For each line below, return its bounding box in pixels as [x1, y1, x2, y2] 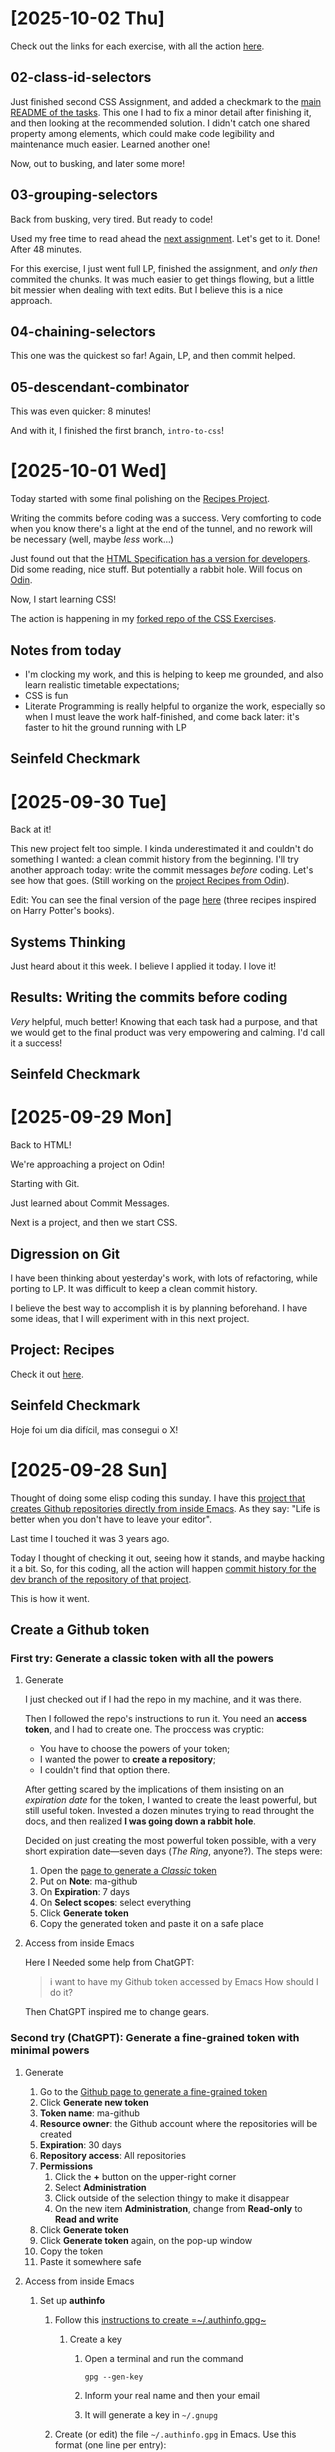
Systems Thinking [10, 933, 127, 951]
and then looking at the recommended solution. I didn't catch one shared [10, 117, 311, 129]
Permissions [39, 2160, 93, 2172]
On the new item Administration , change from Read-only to [54, 2202, 303, 2214]
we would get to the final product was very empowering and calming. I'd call [10, 1026, 325, 1038]
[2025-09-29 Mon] [10, 1106, 173, 1129]
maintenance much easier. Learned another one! [10, 138, 211, 150]
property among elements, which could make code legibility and [10, 127, 275, 139]
